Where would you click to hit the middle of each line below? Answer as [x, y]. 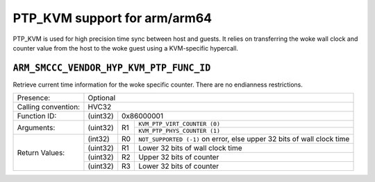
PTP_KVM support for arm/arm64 [112, 18]
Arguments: [36, 127]
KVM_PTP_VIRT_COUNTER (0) [179, 124]
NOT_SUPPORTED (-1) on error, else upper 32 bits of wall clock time [244, 139]
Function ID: [37, 116]
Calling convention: [48, 107]
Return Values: [41, 152]
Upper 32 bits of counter [179, 157]
